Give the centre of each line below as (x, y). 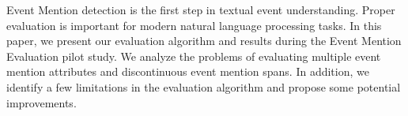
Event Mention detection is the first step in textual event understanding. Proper (201, 9)
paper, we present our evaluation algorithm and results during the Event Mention (204, 41)
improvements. (42, 102)
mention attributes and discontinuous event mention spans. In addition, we (188, 71)
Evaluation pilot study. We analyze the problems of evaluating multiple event (194, 56)
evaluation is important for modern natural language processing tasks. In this (194, 25)
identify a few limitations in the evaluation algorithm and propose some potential (204, 86)
